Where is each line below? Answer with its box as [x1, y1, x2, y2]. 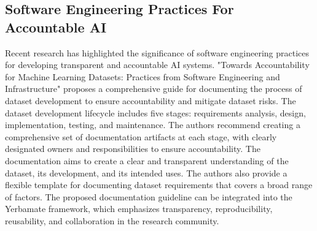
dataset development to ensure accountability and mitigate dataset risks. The [5, 94, 296, 107]
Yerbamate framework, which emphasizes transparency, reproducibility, [5, 202, 273, 215]
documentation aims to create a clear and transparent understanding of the [5, 154, 289, 167]
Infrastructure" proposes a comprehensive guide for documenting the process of [5, 82, 302, 95]
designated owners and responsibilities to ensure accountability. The [5, 142, 260, 155]
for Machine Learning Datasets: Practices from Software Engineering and [5, 70, 280, 83]
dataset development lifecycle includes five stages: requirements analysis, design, [5, 106, 306, 119]
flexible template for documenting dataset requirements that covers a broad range [5, 178, 313, 191]
